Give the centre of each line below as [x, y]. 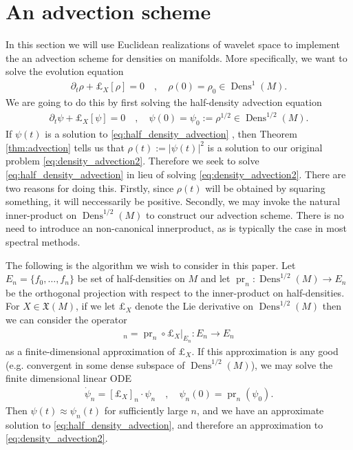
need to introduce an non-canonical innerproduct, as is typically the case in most [176, 228]
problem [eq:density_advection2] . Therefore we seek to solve [132, 161]
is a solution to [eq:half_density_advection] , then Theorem [171, 134]
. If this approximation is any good [265, 351]
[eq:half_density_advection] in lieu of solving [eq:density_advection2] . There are [176, 174]
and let [215, 278]
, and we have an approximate [260, 410]
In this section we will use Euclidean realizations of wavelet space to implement [173, 44]
